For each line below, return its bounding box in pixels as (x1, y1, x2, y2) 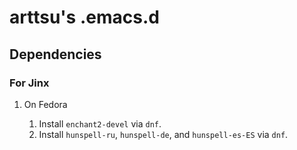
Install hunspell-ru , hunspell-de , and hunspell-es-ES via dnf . (38, 128, 289, 140)
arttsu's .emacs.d (9, 6, 160, 29)
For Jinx (9, 76, 50, 90)
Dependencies (9, 46, 102, 63)
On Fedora (23, 98, 68, 110)
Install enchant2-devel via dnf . (38, 117, 162, 130)
